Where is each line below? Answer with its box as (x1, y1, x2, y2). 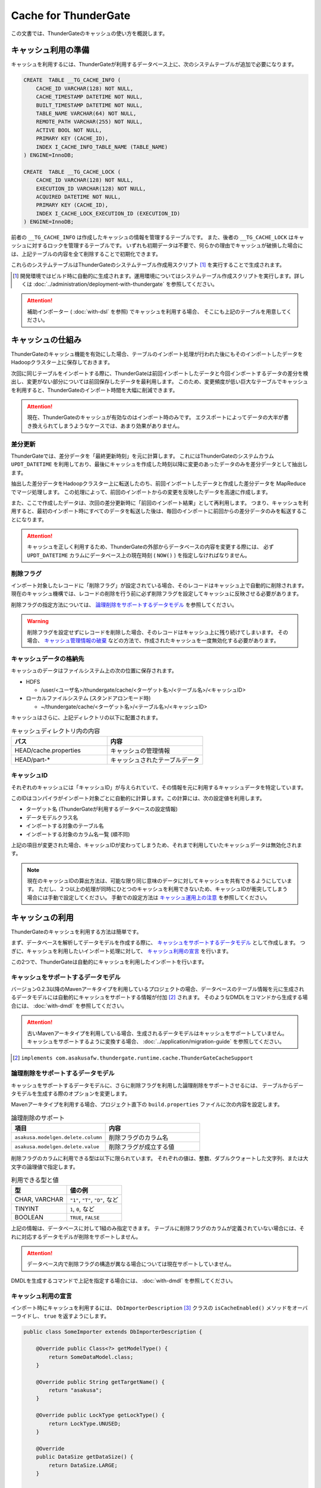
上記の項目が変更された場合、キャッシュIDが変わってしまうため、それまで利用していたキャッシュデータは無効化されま (11, 841, 303, 848)
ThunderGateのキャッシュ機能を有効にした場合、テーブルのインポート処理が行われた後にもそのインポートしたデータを (11, 351, 303, 358)
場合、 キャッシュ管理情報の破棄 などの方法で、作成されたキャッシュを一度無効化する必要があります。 (27, 637, 279, 644)
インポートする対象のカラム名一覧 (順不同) (26, 830, 130, 837)
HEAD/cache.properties (14, 746, 81, 754)
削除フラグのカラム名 (109, 1134, 169, 1142)
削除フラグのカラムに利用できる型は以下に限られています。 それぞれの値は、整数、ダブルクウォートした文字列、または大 (11, 1155, 309, 1162)
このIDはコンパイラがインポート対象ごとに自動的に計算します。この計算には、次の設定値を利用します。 (11, 795, 266, 802)
